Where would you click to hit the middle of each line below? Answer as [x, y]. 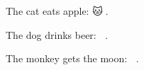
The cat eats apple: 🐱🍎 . [57, 11]
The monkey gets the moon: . [72, 58]
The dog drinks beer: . [57, 34]
